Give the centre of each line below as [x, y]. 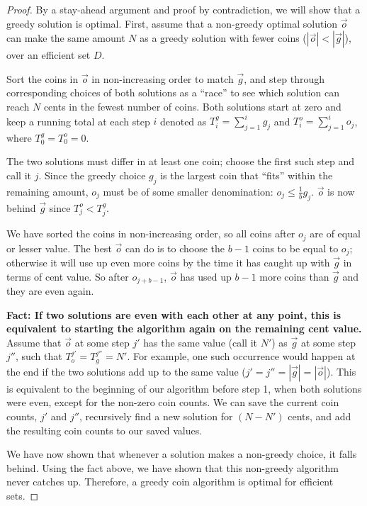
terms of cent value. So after [68, 276]
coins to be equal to [295, 248]
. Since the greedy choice [92, 175]
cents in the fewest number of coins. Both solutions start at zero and [192, 106]
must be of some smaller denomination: [188, 191]
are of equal [335, 234]
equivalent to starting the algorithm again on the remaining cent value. [184, 328]
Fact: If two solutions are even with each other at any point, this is [174, 314]
